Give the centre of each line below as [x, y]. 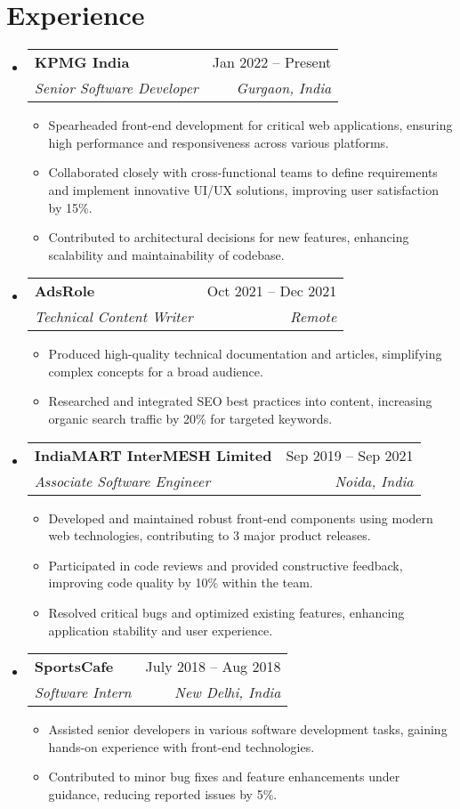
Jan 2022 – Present [272, 62]
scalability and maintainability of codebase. [166, 254]
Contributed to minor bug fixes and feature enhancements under [224, 777]
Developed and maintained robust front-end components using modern [241, 518]
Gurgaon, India [284, 88]
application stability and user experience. [161, 630]
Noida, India [374, 481]
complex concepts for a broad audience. [156, 371]
